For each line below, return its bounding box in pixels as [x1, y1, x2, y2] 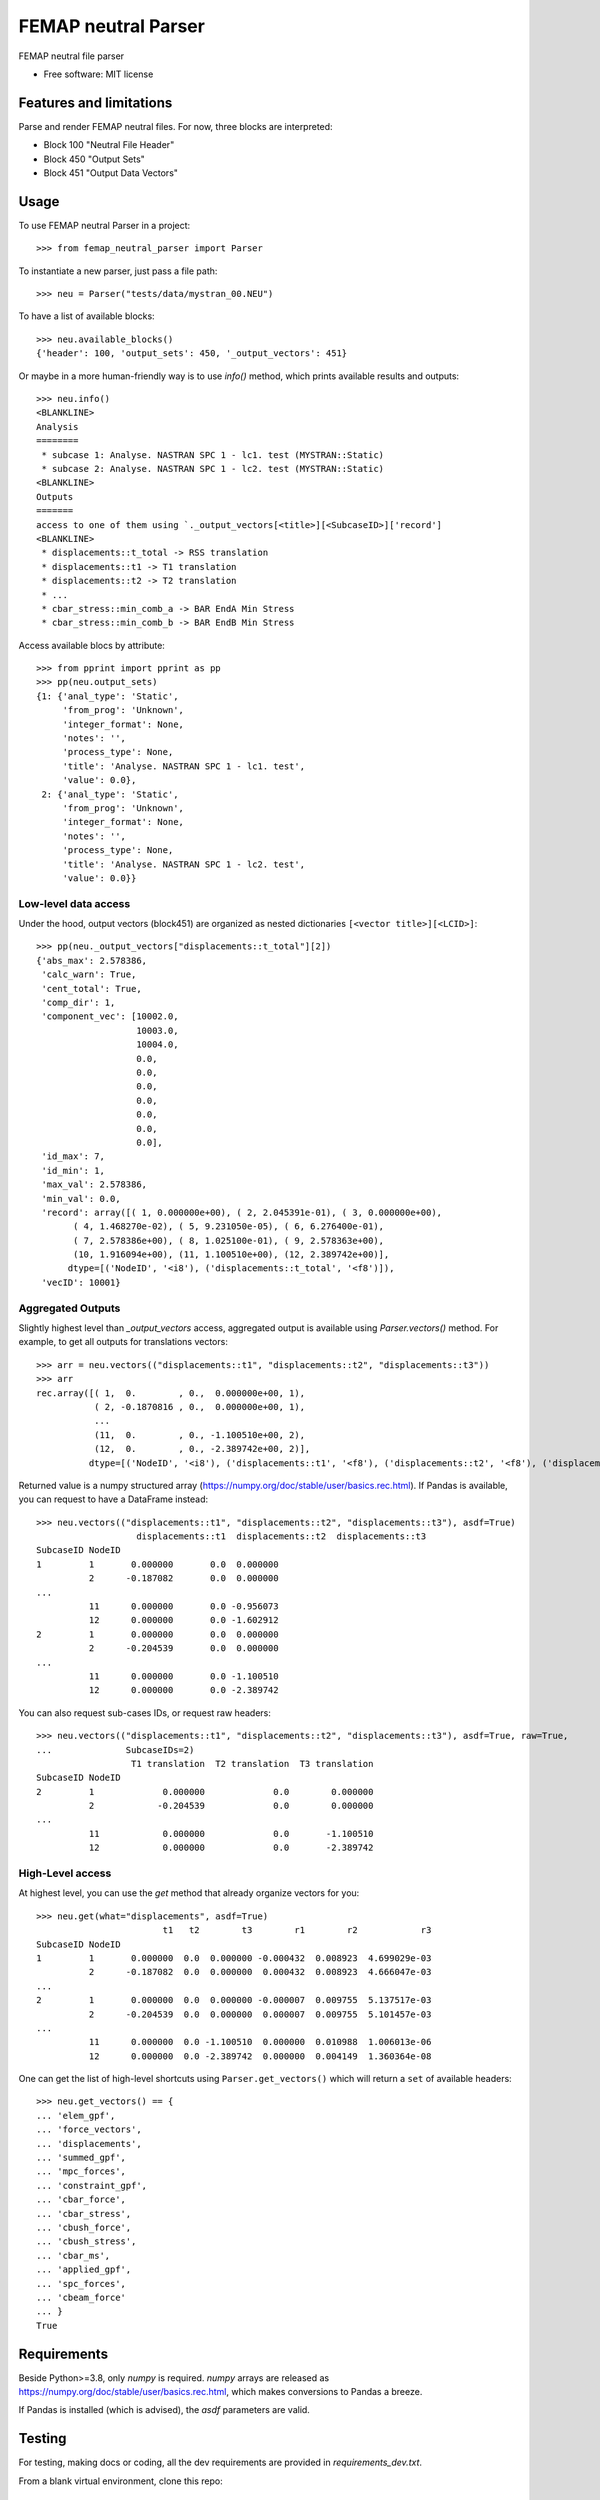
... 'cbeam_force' [36, 2291, 127, 2303]
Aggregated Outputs [18, 1301, 121, 1315]
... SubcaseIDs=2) [36, 1744, 195, 1755]
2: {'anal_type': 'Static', [41, 788, 179, 800]
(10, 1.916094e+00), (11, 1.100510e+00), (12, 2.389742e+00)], [73, 1249, 390, 1260]
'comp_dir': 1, [41, 997, 116, 1009]
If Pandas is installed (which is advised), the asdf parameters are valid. [18, 2404, 310, 2416]
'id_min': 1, [41, 1165, 105, 1176]
